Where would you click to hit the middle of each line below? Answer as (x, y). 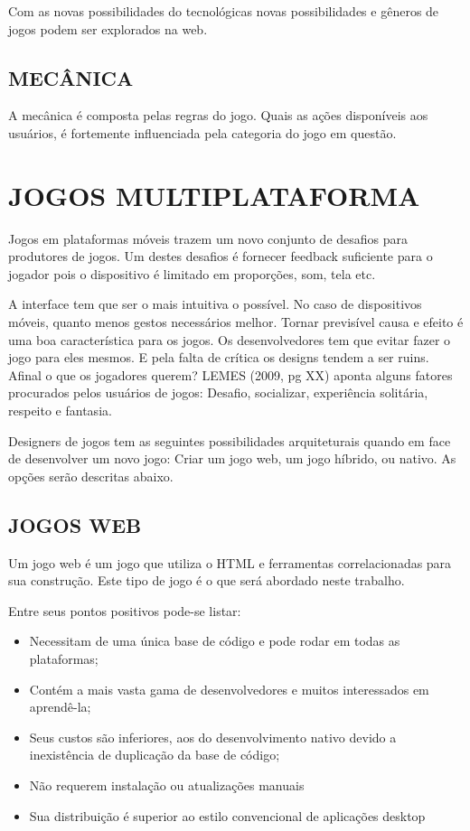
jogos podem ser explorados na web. (108, 28)
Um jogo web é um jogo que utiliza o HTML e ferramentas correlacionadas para (230, 562)
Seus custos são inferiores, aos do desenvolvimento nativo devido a (213, 737)
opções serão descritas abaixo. (91, 476)
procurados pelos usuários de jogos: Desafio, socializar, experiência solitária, (218, 392)
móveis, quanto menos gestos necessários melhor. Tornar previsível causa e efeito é (236, 322)
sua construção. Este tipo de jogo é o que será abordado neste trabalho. (207, 580)
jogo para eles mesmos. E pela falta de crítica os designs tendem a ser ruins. (219, 357)
